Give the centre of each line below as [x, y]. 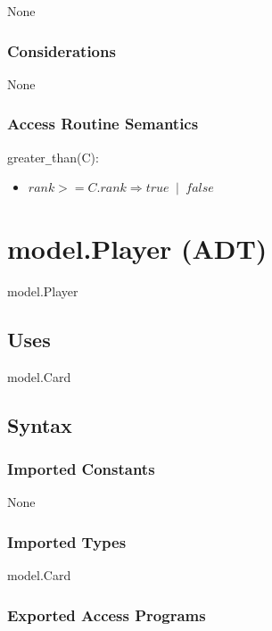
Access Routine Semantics [103, 124]
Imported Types [67, 541]
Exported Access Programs [107, 614]
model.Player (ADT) [137, 249]
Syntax [40, 424]
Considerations [62, 50]
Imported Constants [81, 469]
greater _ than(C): [53, 157]
